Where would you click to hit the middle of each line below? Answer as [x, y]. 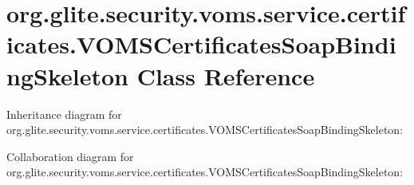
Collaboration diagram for [70, 156]
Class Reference [226, 75]
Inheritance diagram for [64, 114]
